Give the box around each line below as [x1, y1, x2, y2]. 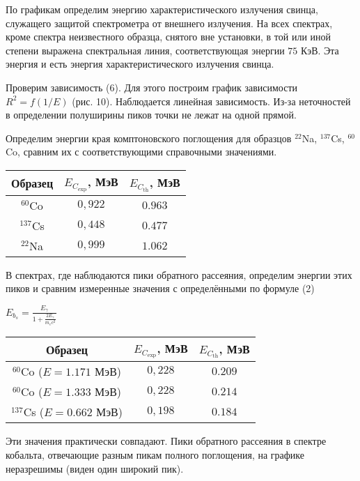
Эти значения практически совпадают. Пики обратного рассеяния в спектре [6, 434, 327, 448]
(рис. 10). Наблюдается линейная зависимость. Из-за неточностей [72, 93, 351, 108]
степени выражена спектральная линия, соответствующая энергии [6, 43, 285, 57]
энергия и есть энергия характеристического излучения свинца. [6, 56, 274, 71]
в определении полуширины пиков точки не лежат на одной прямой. [6, 107, 297, 122]
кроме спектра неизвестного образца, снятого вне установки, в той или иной [6, 29, 331, 44]
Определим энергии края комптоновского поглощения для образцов [6, 130, 292, 145]
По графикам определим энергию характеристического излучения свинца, [6, 2, 318, 16]
